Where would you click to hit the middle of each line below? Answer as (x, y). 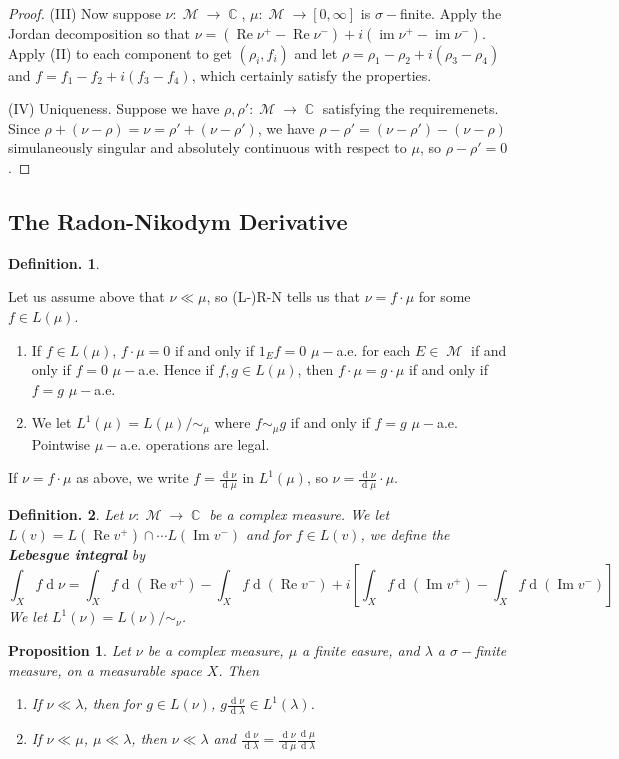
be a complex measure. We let (299, 514)
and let (316, 52)
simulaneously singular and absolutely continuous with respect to (207, 147)
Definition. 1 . (54, 262)
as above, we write (132, 477)
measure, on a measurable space (105, 669)
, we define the (405, 533)
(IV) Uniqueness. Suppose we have (114, 108)
